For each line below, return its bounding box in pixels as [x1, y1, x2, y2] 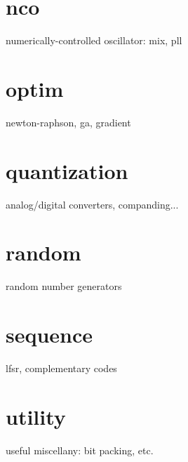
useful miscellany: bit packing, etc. [6, 442, 154, 457]
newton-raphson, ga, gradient [6, 114, 131, 129]
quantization [6, 156, 128, 185]
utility [6, 402, 66, 430]
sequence [6, 320, 93, 349]
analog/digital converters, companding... [6, 197, 179, 211]
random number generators [6, 279, 122, 293]
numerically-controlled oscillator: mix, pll [6, 33, 182, 48]
